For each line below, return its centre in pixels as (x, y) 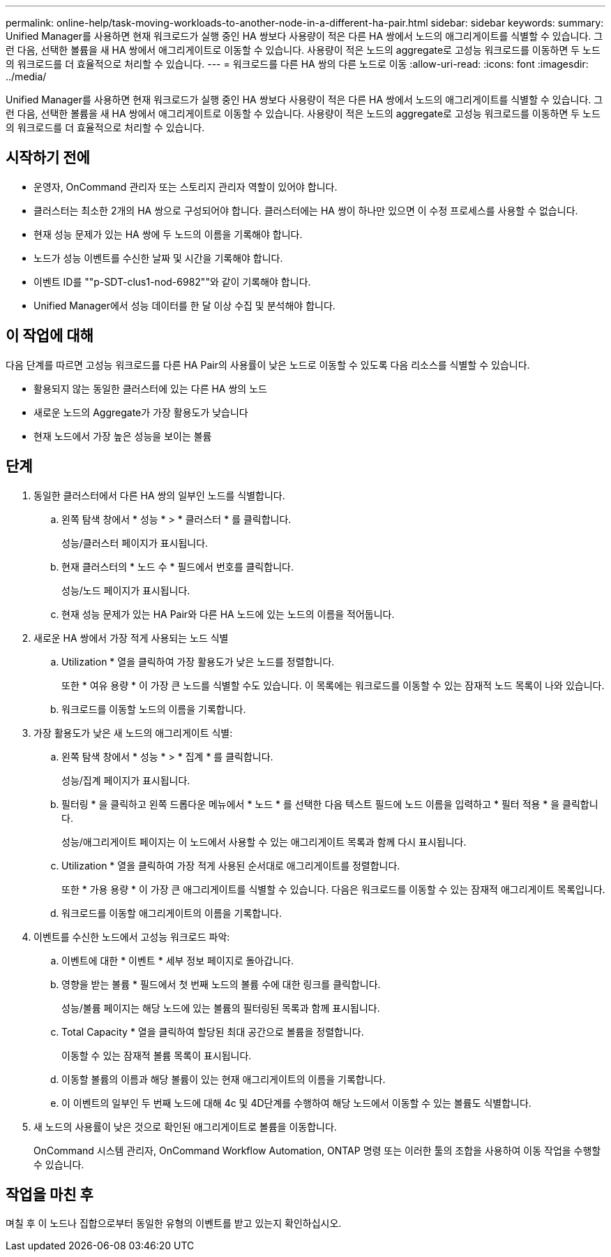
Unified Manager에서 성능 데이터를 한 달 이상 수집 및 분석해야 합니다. (184, 305)
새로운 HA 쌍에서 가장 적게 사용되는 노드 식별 (131, 638)
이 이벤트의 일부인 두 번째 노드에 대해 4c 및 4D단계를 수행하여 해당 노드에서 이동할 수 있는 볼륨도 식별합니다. (296, 1103)
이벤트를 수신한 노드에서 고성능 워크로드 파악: (132, 936)
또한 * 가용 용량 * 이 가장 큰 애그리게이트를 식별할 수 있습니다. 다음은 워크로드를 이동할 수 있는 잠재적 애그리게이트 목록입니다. (333, 889)
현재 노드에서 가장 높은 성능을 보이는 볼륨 (123, 436)
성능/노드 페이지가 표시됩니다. (126, 590)
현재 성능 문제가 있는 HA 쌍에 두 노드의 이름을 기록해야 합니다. (168, 234)
